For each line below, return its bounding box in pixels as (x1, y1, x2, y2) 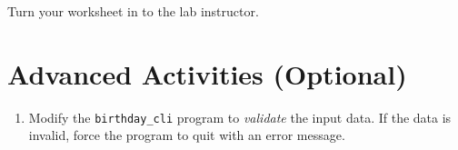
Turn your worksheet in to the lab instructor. (7, 2, 259, 20)
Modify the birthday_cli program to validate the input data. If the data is (28, 107, 452, 126)
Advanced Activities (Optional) (7, 55, 407, 92)
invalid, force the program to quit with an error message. (28, 125, 345, 145)
